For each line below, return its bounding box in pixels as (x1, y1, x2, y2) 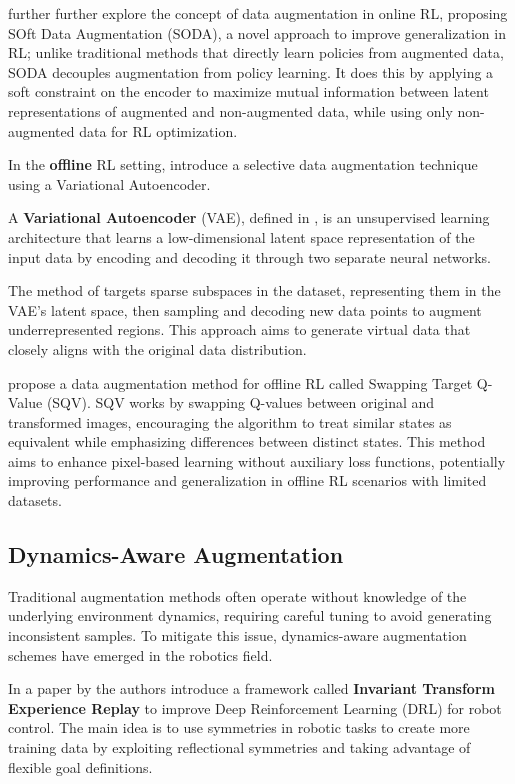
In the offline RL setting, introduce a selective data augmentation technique (8, 154, 478, 175)
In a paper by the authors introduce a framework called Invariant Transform (8, 678, 495, 699)
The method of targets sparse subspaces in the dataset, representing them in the (8, 280, 501, 301)
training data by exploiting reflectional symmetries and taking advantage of (8, 737, 471, 758)
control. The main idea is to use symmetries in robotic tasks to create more (8, 717, 470, 738)
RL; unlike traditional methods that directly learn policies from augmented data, (8, 42, 504, 63)
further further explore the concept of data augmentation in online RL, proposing (8, 3, 508, 23)
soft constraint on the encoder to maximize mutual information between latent (8, 81, 489, 102)
